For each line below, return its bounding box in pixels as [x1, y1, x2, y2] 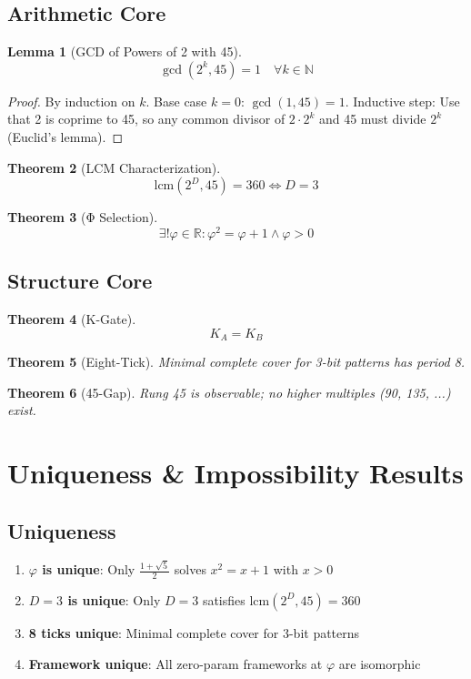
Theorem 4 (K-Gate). [7, 309, 136, 329]
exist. [7, 400, 36, 420]
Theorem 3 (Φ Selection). [7, 208, 158, 227]
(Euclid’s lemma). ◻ [7, 127, 124, 146]
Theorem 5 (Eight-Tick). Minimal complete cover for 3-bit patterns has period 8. [7, 352, 466, 371]
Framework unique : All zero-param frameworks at [28, 654, 323, 673]
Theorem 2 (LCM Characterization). [7, 157, 221, 177]
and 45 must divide [318, 109, 426, 128]
